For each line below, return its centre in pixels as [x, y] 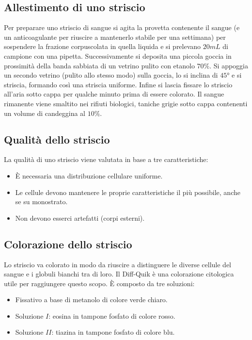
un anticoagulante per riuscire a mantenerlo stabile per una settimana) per [115, 37]
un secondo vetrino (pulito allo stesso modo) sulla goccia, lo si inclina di [111, 75]
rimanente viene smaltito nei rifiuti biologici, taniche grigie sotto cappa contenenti [126, 103]
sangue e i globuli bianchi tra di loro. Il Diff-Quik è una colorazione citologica [119, 274]
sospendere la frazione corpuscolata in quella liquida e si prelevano [102, 46]
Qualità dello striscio [57, 139]
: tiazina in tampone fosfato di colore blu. [113, 332]
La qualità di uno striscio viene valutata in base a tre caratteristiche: [106, 159]
